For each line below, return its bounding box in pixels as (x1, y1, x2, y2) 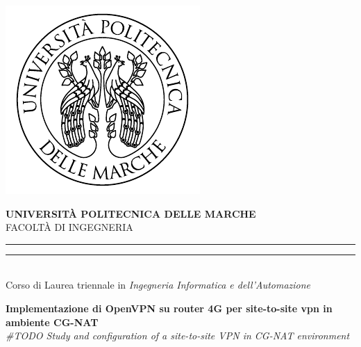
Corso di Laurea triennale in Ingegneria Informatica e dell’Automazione (6, 277, 311, 292)
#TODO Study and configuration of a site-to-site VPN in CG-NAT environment (6, 328, 350, 343)
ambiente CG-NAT (6, 314, 99, 329)
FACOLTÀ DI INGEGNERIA (6, 220, 133, 234)
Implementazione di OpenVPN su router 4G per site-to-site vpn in (6, 300, 333, 315)
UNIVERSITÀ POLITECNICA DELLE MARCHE (6, 206, 256, 220)
